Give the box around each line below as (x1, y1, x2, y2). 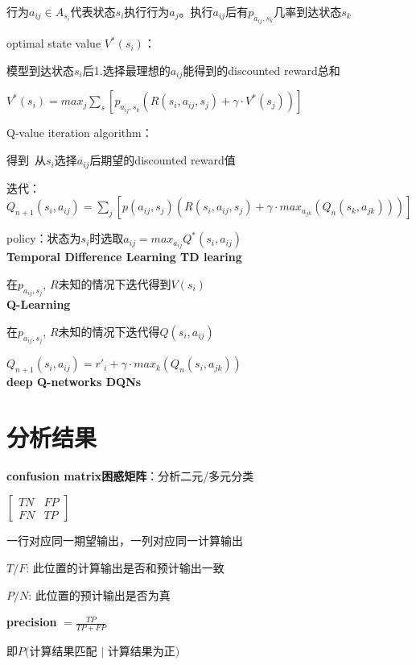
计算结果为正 (107, 642, 175, 659)
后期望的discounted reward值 (89, 152, 236, 168)
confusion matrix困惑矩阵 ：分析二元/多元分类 (6, 467, 254, 484)
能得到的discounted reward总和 (183, 62, 340, 79)
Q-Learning (6, 296, 71, 313)
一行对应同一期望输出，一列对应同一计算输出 (6, 532, 243, 549)
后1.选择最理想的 (82, 62, 171, 79)
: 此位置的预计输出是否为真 (28, 586, 171, 603)
